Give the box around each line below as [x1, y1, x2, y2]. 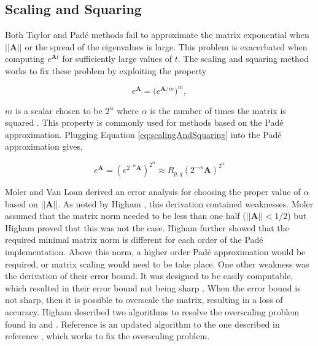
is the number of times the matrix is [150, 104, 286, 117]
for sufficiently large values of [62, 52, 172, 65]
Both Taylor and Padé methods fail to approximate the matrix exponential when [5, 28, 309, 41]
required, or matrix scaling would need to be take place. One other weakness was [5, 257, 309, 270]
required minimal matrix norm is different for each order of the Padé [5, 233, 263, 246]
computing [5, 52, 45, 65]
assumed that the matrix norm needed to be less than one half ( [5, 209, 246, 222]
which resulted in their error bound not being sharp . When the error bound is [5, 281, 301, 294]
